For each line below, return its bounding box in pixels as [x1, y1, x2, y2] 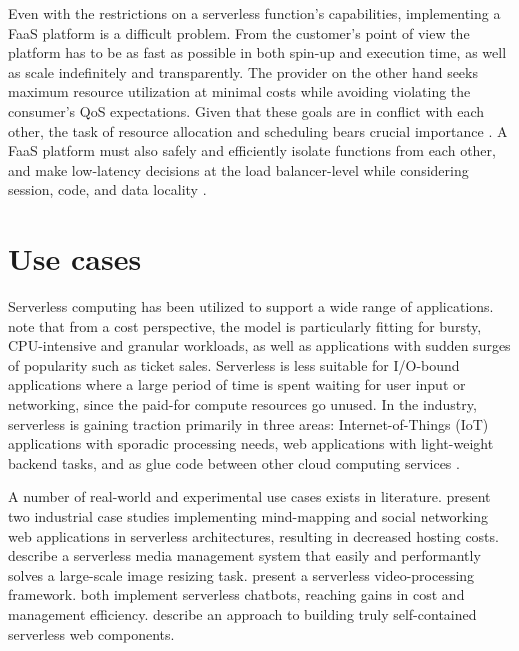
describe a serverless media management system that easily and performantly [8, 545, 481, 566]
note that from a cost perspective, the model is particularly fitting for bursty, [8, 315, 482, 336]
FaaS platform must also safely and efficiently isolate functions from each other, [8, 140, 496, 161]
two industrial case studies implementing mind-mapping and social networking [8, 506, 488, 526]
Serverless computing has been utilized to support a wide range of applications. [8, 296, 494, 317]
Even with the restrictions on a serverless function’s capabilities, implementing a [8, 3, 501, 23]
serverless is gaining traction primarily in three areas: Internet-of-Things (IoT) [8, 413, 489, 434]
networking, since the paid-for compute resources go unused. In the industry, [8, 394, 477, 415]
